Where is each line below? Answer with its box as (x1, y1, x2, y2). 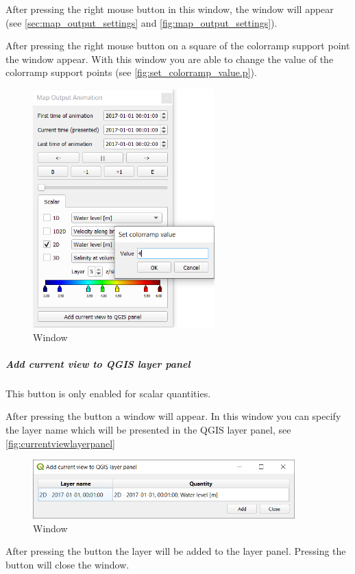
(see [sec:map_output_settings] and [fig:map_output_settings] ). (5, 15, 278, 29)
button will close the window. (5, 557, 130, 571)
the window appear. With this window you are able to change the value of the (5, 51, 334, 66)
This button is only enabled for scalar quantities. (5, 386, 211, 400)
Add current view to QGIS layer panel (5, 356, 191, 371)
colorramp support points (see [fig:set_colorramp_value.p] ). (5, 65, 257, 79)
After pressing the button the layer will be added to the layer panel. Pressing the (5, 544, 346, 558)
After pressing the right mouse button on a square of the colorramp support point (5, 38, 350, 53)
